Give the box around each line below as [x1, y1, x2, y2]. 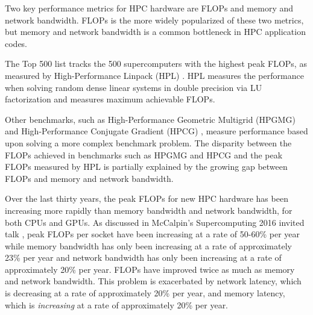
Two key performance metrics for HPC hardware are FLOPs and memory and [5, 2, 294, 14]
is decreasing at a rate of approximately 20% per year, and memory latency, [5, 287, 285, 299]
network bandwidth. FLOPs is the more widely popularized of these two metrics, [5, 13, 304, 26]
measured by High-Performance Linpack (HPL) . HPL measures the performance [5, 69, 304, 81]
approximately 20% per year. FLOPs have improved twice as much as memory [5, 263, 295, 275]
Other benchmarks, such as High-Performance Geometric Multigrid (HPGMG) [5, 113, 296, 125]
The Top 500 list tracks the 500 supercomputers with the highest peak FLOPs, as [5, 57, 307, 70]
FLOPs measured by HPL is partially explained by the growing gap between [5, 160, 288, 173]
